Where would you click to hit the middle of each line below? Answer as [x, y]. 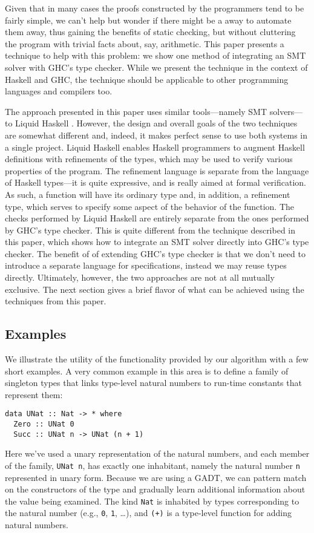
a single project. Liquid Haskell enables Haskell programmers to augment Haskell [155, 147]
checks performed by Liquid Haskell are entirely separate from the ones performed [157, 218]
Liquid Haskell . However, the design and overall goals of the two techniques [156, 123]
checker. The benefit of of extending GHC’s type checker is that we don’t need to [155, 253]
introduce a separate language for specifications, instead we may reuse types [146, 265]
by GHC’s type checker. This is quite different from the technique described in [150, 230]
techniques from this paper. [56, 301]
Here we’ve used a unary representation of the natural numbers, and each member [157, 453]
